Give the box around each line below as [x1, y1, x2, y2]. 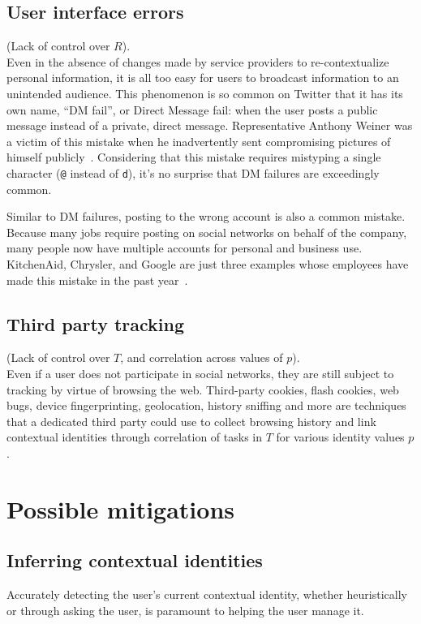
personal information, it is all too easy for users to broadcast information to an [6, 69, 399, 86]
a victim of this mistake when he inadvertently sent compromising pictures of [6, 132, 391, 149]
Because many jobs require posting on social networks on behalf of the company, [6, 223, 407, 240]
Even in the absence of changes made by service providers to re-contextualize [6, 53, 389, 70]
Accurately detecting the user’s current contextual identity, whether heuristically [6, 586, 407, 603]
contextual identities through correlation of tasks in [6, 428, 262, 445]
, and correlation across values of [120, 349, 283, 366]
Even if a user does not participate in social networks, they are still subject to [6, 364, 394, 381]
